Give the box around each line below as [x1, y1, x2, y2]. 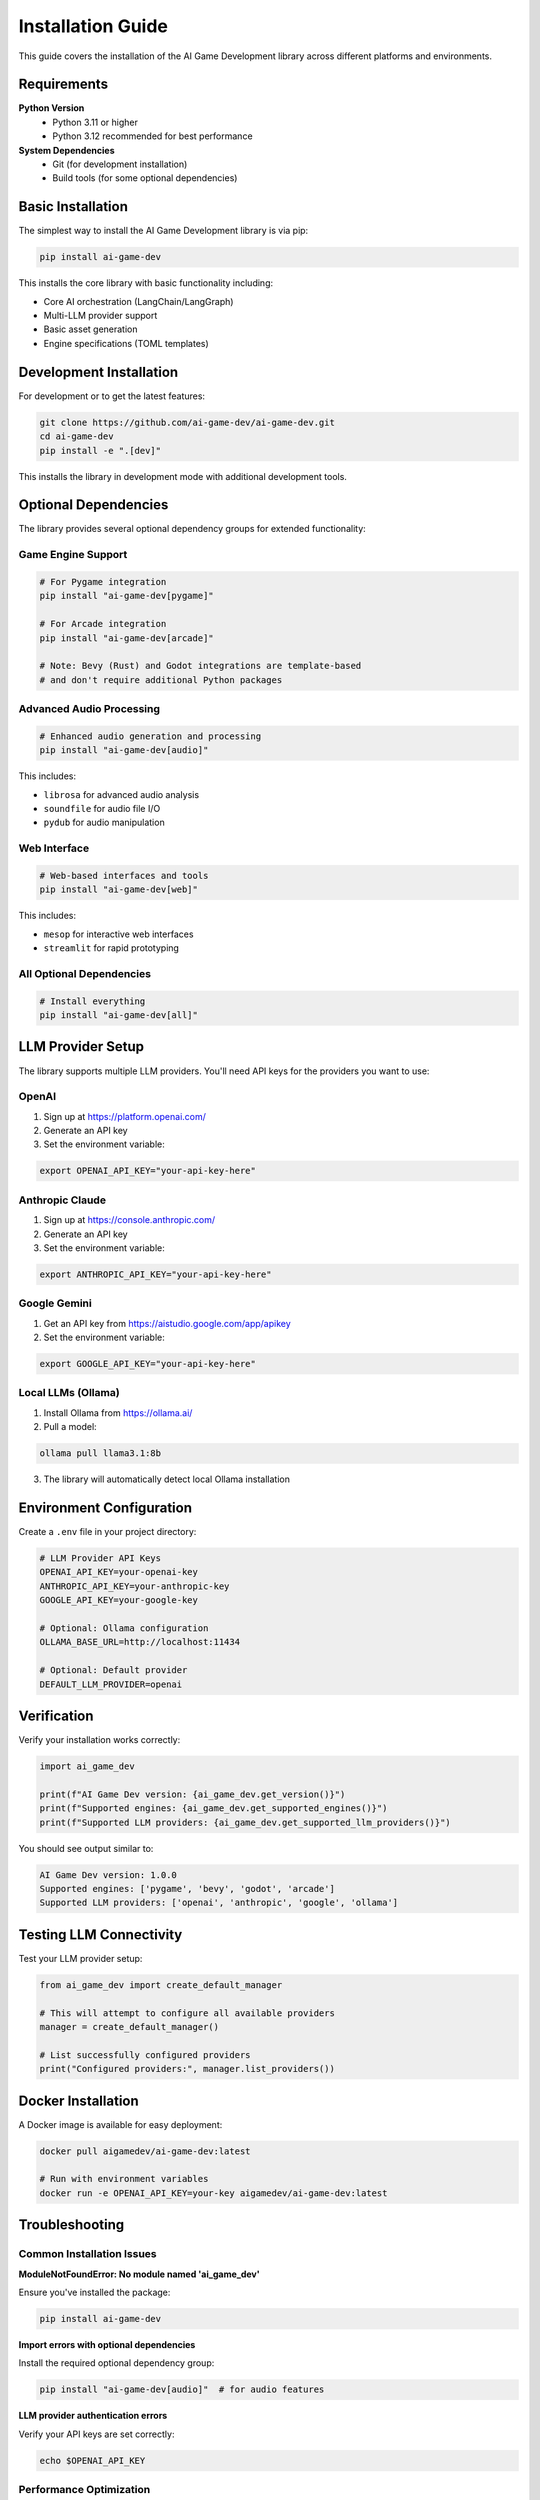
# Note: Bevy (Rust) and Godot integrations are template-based [39, 660, 362, 672]
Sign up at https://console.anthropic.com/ [43, 1214, 216, 1226]
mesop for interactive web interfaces [43, 928, 194, 940]
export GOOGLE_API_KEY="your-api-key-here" [39, 1358, 257, 1370]
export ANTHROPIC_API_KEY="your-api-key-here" [39, 1268, 272, 1280]
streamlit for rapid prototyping [43, 942, 180, 954]
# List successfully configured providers [39, 2049, 251, 2060]
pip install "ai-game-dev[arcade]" [39, 632, 214, 644]
